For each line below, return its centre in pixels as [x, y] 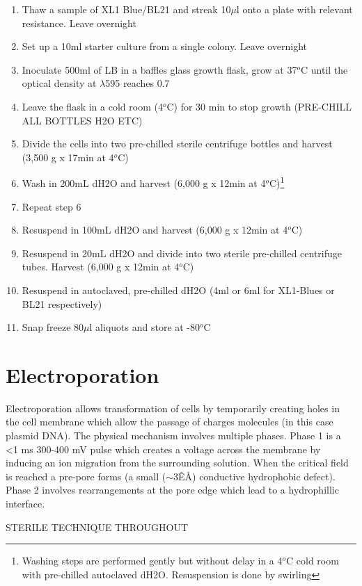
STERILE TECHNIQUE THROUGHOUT [97, 527]
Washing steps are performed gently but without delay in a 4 [152, 561]
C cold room [313, 561]
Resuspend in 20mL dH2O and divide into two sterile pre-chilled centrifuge [182, 253]
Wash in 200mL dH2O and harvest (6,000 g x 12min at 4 [144, 183]
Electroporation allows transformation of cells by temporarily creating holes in [173, 408]
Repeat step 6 [52, 206]
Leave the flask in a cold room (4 [92, 106]
